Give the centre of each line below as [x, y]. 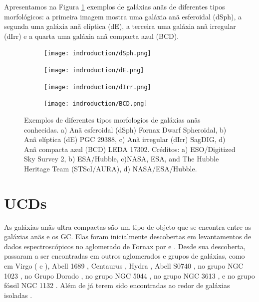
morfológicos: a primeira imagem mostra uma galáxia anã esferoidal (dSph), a [123, 16]
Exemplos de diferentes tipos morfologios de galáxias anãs [112, 120]
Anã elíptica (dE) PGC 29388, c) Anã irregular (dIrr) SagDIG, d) [125, 139]
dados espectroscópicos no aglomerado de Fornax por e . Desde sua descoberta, [125, 246]
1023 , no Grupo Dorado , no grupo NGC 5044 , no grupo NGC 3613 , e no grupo [129, 275]
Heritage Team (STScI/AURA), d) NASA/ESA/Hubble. [111, 168]
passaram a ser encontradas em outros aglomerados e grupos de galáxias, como [125, 256]
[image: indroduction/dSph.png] [98, 54]
